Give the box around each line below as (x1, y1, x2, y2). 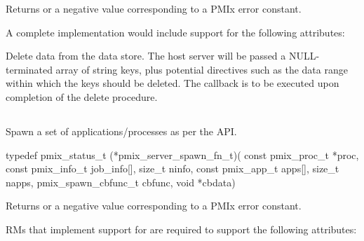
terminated (6, 62, 53, 76)
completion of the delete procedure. (6, 89, 158, 104)
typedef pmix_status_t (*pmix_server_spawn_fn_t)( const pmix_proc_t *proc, (6, 147, 359, 162)
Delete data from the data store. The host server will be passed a (6, 48, 286, 63)
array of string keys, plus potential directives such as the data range (55, 62, 348, 76)
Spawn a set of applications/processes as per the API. (6, 123, 237, 138)
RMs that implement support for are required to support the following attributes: (6, 221, 357, 236)
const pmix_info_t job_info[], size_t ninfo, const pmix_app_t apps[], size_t (6, 161, 339, 176)
